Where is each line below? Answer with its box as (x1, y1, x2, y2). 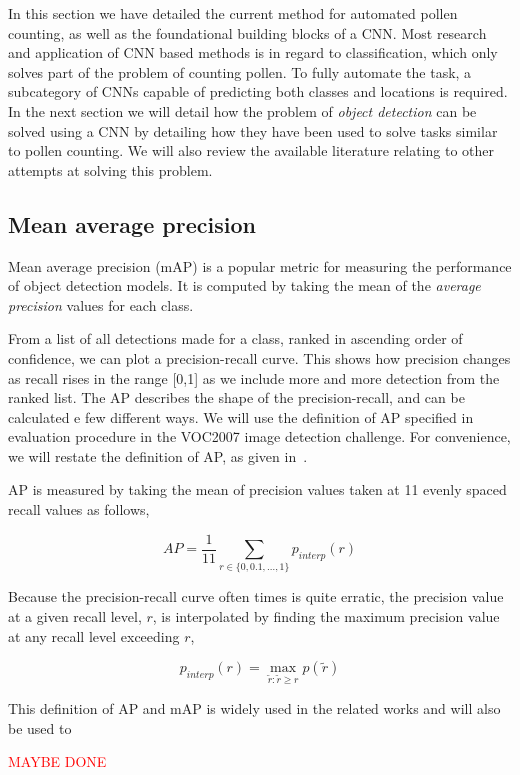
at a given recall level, (8, 606, 142, 627)
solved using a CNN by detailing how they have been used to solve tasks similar (8, 120, 498, 141)
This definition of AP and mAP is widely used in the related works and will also (8, 698, 501, 719)
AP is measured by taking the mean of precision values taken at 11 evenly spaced (8, 479, 507, 500)
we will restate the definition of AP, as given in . (8, 445, 308, 466)
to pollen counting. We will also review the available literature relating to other (8, 140, 495, 161)
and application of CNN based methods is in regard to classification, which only (8, 42, 498, 63)
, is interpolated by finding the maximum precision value (152, 606, 500, 627)
